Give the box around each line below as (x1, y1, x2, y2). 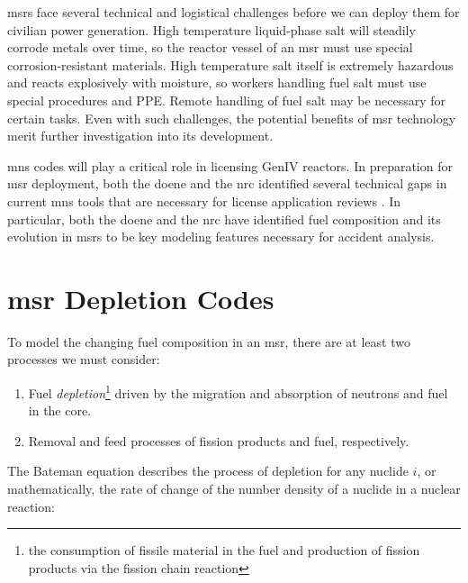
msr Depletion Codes (7, 279, 274, 316)
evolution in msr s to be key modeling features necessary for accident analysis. (7, 227, 435, 246)
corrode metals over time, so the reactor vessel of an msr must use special (7, 38, 413, 57)
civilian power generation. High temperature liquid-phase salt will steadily (7, 20, 416, 39)
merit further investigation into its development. (7, 126, 274, 145)
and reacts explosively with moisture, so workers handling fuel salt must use (7, 73, 427, 92)
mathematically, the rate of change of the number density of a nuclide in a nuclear (7, 479, 461, 498)
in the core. (28, 401, 92, 420)
